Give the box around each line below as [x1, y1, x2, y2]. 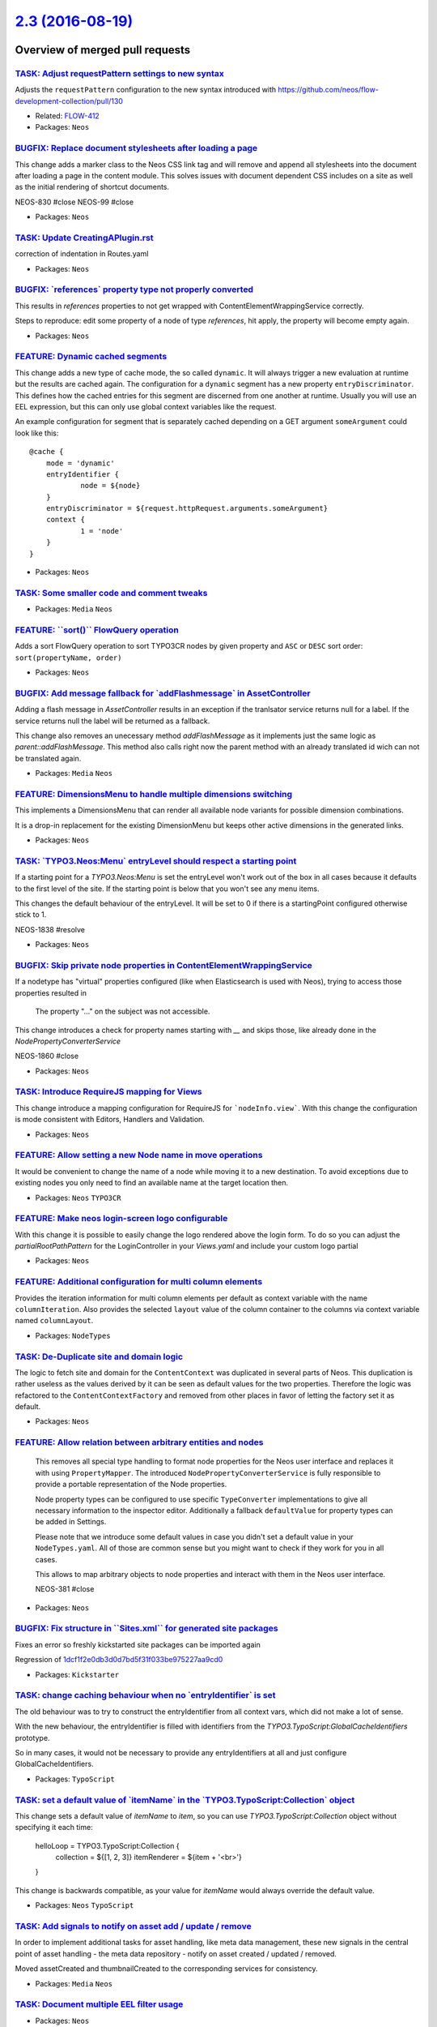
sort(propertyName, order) [15, 653, 122, 662]
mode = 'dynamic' [45, 458, 115, 468]
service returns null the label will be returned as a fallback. [15, 716, 210, 726]
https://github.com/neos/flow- [278, 85, 380, 95]
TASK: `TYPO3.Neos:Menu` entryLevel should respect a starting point [15, 855, 297, 867]
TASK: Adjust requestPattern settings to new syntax [15, 67, 224, 79]
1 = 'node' [80, 526, 124, 535]
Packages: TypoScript [35, 1774, 115, 1784]
